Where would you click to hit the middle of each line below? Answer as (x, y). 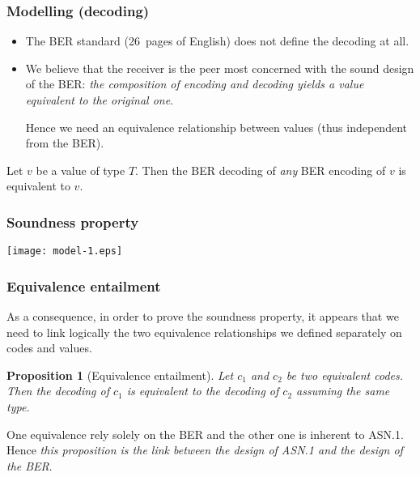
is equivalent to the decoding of (203, 391)
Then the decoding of (58, 391)
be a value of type (81, 170)
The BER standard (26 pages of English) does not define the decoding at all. (217, 41)
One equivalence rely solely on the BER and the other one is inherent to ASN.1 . (205, 434)
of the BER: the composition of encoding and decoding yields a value (195, 84)
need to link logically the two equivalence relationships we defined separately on (204, 332)
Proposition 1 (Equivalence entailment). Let (120, 375)
